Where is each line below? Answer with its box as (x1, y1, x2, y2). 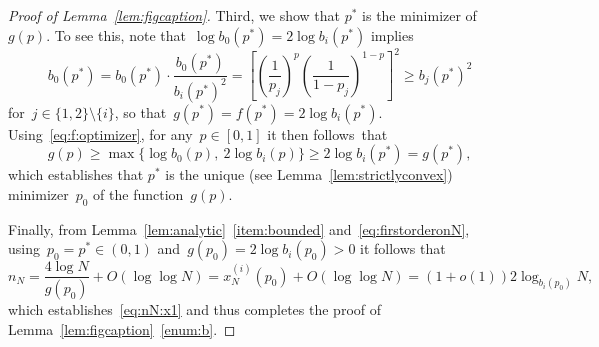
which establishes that (8, 164, 144, 185)
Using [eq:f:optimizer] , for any (8, 123, 193, 144)
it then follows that (267, 123, 388, 144)
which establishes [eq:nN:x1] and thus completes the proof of (8, 299, 382, 320)
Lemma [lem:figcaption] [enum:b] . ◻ (8, 318, 236, 339)
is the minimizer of (362, 5, 477, 25)
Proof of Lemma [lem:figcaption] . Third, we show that (8, 5, 341, 25)
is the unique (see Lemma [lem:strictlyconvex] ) (165, 164, 453, 185)
